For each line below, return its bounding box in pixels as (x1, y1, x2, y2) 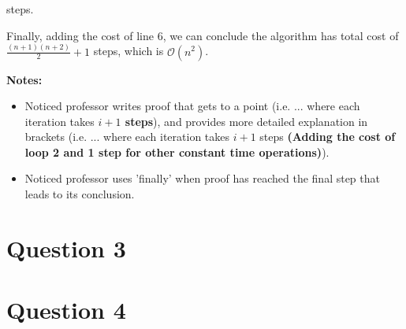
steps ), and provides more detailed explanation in (125, 113, 368, 129)
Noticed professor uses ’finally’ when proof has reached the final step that (24, 170, 380, 187)
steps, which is (93, 43, 164, 59)
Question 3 (6, 231, 126, 264)
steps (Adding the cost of (259, 128, 396, 145)
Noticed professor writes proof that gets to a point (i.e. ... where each (24, 98, 360, 114)
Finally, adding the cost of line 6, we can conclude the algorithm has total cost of (6, 27, 399, 43)
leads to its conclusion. (24, 186, 135, 202)
